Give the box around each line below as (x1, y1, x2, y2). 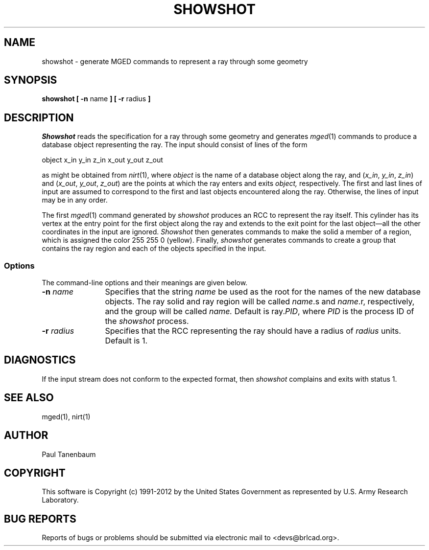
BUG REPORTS (4, 512, 76, 525)
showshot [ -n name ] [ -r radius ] (42, 94, 151, 103)
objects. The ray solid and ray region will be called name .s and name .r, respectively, (105, 297, 415, 307)
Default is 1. (105, 336, 148, 346)
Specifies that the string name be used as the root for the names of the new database (105, 287, 421, 297)
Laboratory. (42, 496, 79, 504)
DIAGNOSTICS (4, 354, 76, 367)
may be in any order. (42, 196, 108, 205)
